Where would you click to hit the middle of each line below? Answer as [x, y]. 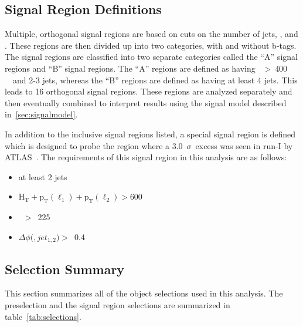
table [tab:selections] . [43, 316]
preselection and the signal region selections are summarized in [118, 304]
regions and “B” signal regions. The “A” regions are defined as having [130, 68]
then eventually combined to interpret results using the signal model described [146, 102]
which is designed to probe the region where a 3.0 [94, 145]
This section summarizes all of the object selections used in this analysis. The [144, 293]
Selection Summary [65, 269]
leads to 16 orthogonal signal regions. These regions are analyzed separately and [149, 91]
